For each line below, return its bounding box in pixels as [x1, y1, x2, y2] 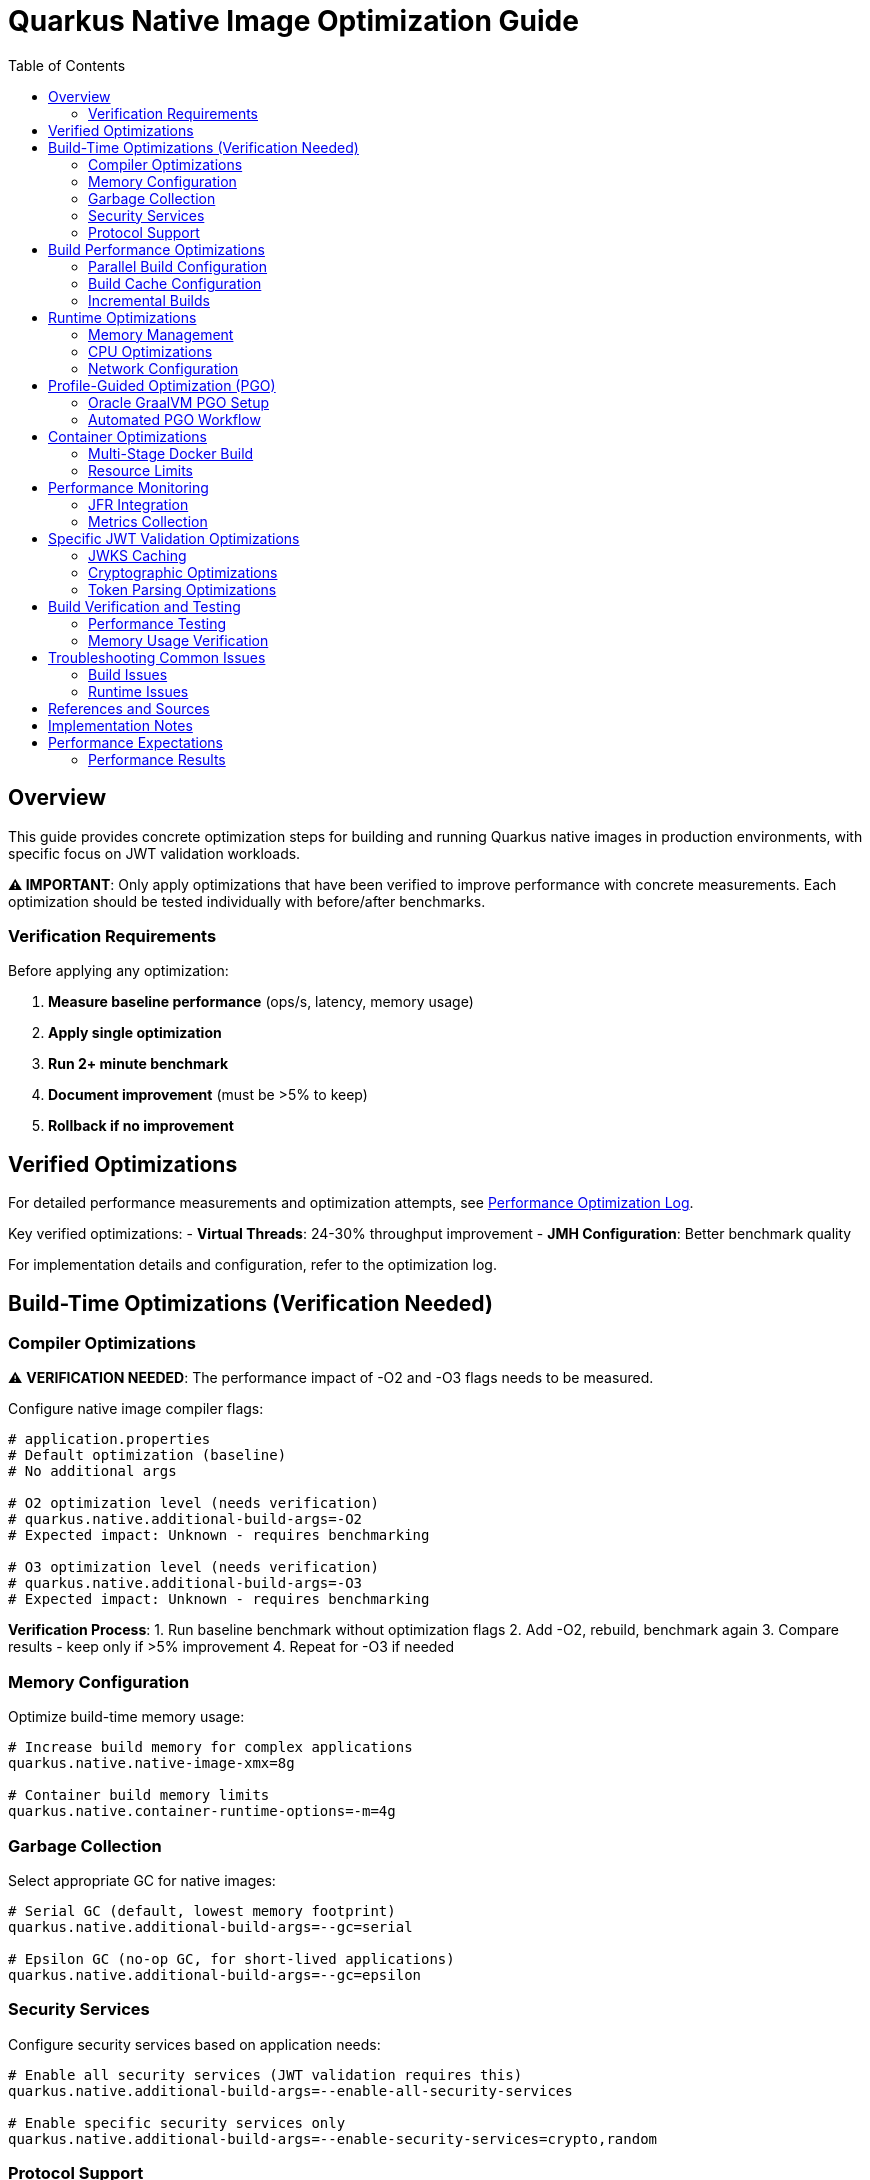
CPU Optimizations [88, 342, 213, 360]
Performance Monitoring [48, 478, 209, 496]
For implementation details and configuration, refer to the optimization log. [8, 1256, 497, 1274]
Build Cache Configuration [88, 274, 262, 292]
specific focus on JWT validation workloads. [8, 844, 301, 862]
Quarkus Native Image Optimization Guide [8, 4, 579, 38]
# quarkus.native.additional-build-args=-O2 [8, 1511, 363, 1528]
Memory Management [88, 325, 234, 343]
